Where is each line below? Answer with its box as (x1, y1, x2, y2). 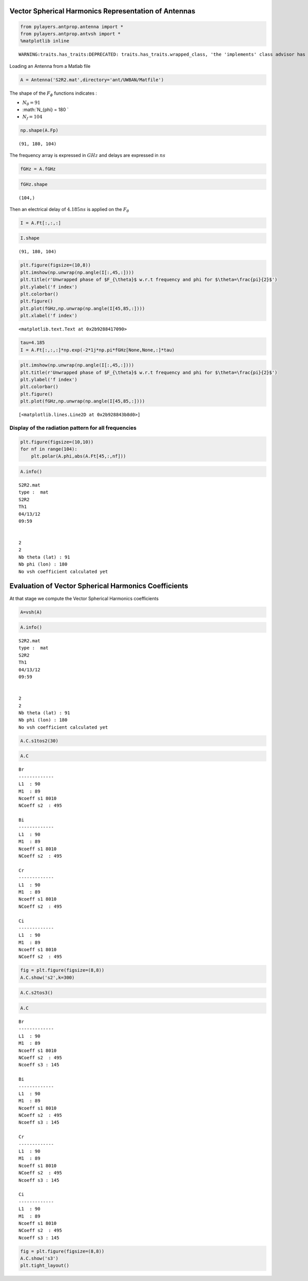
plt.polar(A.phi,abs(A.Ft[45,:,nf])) (31, 453, 126, 459)
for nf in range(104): (20, 446, 78, 452)
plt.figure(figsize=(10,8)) (20, 262, 91, 268)
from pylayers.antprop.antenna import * (20, 24, 123, 29)
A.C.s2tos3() (20, 990, 53, 996)
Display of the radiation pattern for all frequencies (9, 424, 137, 431)
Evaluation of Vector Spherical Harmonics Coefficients (9, 582, 188, 590)
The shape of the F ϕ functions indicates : (9, 90, 98, 97)
